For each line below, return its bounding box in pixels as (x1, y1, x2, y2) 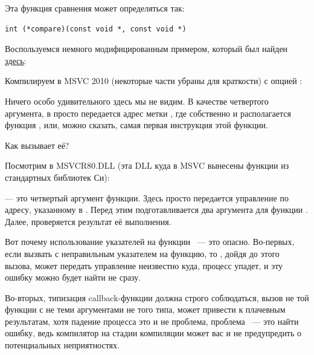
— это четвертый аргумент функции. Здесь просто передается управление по (5, 191, 289, 204)
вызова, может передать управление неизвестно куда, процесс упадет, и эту (5, 259, 283, 272)
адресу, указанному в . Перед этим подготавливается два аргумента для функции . (5, 203, 308, 216)
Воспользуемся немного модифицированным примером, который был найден (5, 42, 288, 55)
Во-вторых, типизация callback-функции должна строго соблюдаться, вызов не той (5, 291, 309, 304)
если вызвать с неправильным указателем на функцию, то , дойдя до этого (5, 247, 280, 259)
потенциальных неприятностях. (5, 339, 120, 351)
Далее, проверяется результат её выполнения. (5, 215, 171, 227)
